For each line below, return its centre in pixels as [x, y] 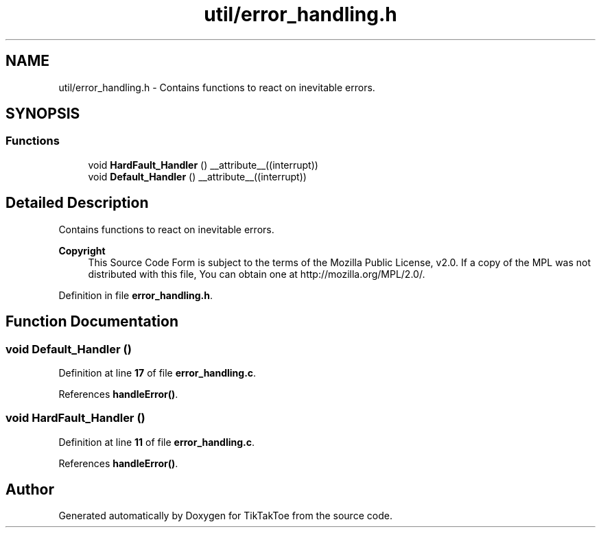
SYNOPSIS [43, 114]
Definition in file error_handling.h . [136, 295]
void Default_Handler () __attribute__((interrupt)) [197, 176]
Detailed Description [77, 203]
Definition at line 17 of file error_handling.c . [157, 372]
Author [30, 490]
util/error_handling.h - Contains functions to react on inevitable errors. [217, 87]
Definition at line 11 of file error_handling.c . [157, 442]
